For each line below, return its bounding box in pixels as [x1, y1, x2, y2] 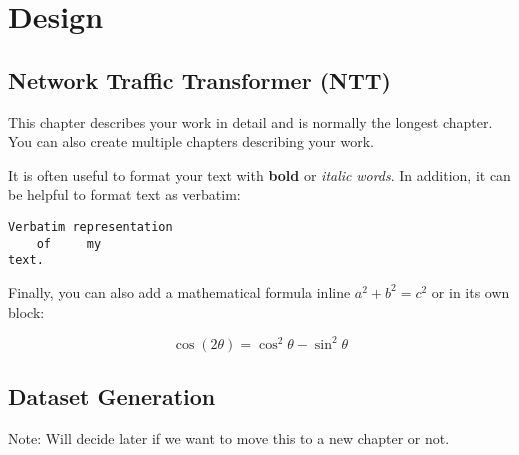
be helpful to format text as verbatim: [8, 184, 241, 205]
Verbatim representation [8, 219, 173, 234]
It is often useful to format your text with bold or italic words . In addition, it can [8, 164, 511, 185]
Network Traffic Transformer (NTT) [8, 64, 391, 95]
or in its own [431, 281, 510, 302]
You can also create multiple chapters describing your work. [8, 131, 374, 152]
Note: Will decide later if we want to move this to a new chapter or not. [8, 427, 450, 448]
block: [8, 301, 45, 322]
